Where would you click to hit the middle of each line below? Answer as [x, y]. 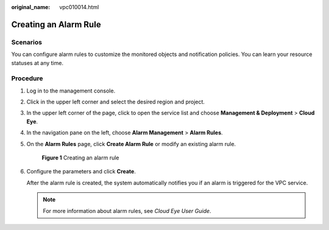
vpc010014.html [79, 7]
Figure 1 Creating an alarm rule [80, 158]
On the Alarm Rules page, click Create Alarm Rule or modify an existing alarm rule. [131, 144]
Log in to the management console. [71, 91]
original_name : [31, 7]
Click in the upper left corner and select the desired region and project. [116, 102]
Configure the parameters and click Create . [81, 172]
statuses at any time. [37, 63]
